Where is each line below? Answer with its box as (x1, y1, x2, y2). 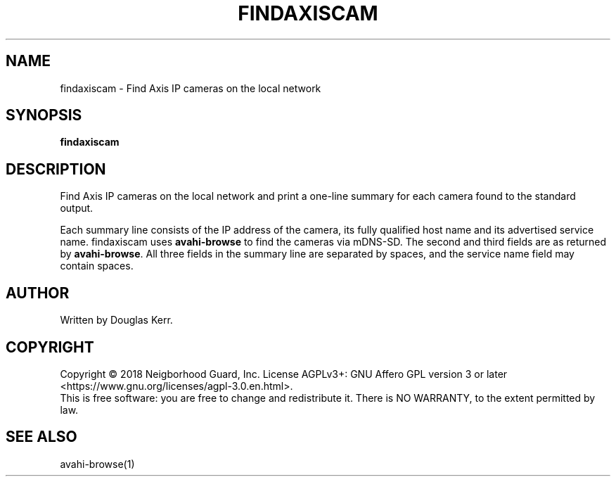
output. (60, 202, 94, 215)
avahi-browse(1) (60, 457, 135, 470)
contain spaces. (60, 260, 134, 272)
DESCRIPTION (6, 160, 106, 178)
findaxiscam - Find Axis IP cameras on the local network (60, 82, 321, 94)
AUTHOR (6, 284, 70, 302)
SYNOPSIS (6, 106, 82, 125)
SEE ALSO (6, 428, 77, 446)
